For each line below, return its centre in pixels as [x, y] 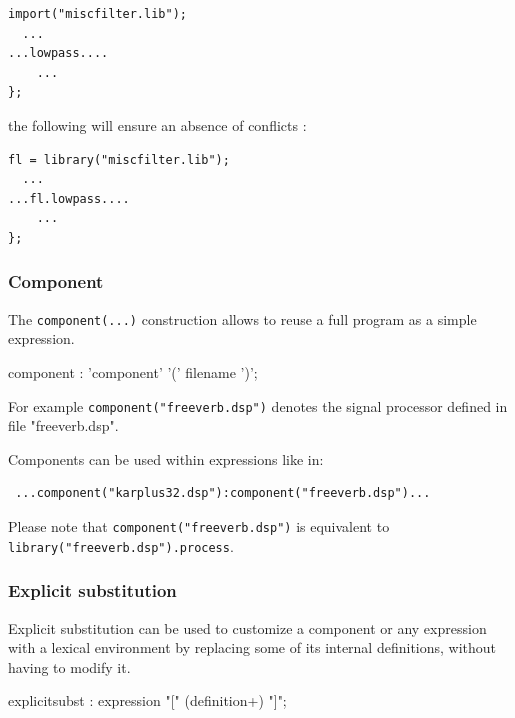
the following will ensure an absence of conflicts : [157, 124]
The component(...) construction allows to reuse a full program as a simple [242, 318]
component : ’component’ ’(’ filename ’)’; [133, 372]
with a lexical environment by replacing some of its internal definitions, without [252, 647]
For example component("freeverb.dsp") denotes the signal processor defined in [258, 405]
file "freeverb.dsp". [63, 425]
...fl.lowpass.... [69, 198]
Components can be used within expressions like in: [166, 458]
